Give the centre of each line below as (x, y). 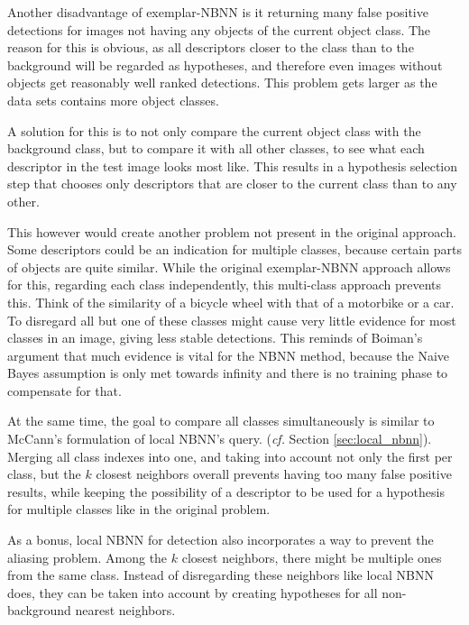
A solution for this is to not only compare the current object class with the (214, 130)
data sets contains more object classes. (113, 100)
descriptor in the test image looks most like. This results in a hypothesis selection (232, 165)
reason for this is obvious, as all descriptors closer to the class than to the (211, 47)
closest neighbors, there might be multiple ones (312, 557)
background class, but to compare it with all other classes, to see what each (216, 148)
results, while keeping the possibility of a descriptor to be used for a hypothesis (226, 491)
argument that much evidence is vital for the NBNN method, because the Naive (228, 355)
